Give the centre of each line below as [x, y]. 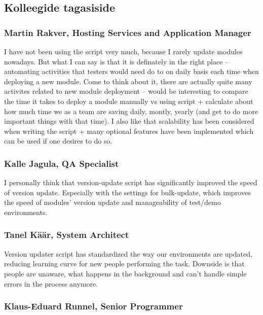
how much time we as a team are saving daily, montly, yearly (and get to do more [131, 111]
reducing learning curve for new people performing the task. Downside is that [124, 264]
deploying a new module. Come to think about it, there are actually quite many [128, 81]
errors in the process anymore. [51, 283]
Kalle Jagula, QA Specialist [62, 163]
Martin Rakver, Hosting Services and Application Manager [128, 32]
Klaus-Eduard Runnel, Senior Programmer [93, 306]
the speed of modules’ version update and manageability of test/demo [112, 202]
